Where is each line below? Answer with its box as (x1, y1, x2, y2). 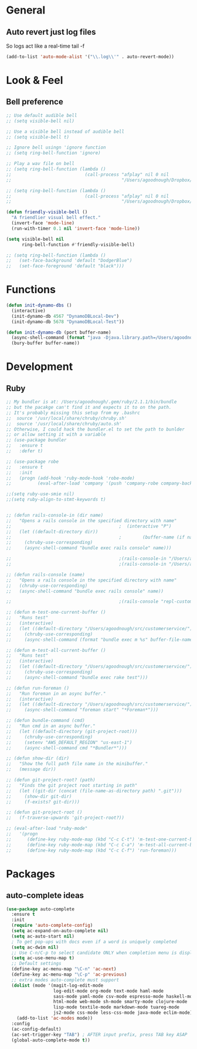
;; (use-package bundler (6, 437, 67, 443)
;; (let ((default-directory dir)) (6, 529, 98, 534)
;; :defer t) (6, 448, 43, 454)
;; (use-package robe (6, 459, 59, 465)
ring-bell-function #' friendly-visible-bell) (21, 241, 135, 247)
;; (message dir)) (6, 766, 57, 772)
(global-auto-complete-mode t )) (11, 1037, 91, 1043)
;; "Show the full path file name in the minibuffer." (6, 761, 148, 767)
